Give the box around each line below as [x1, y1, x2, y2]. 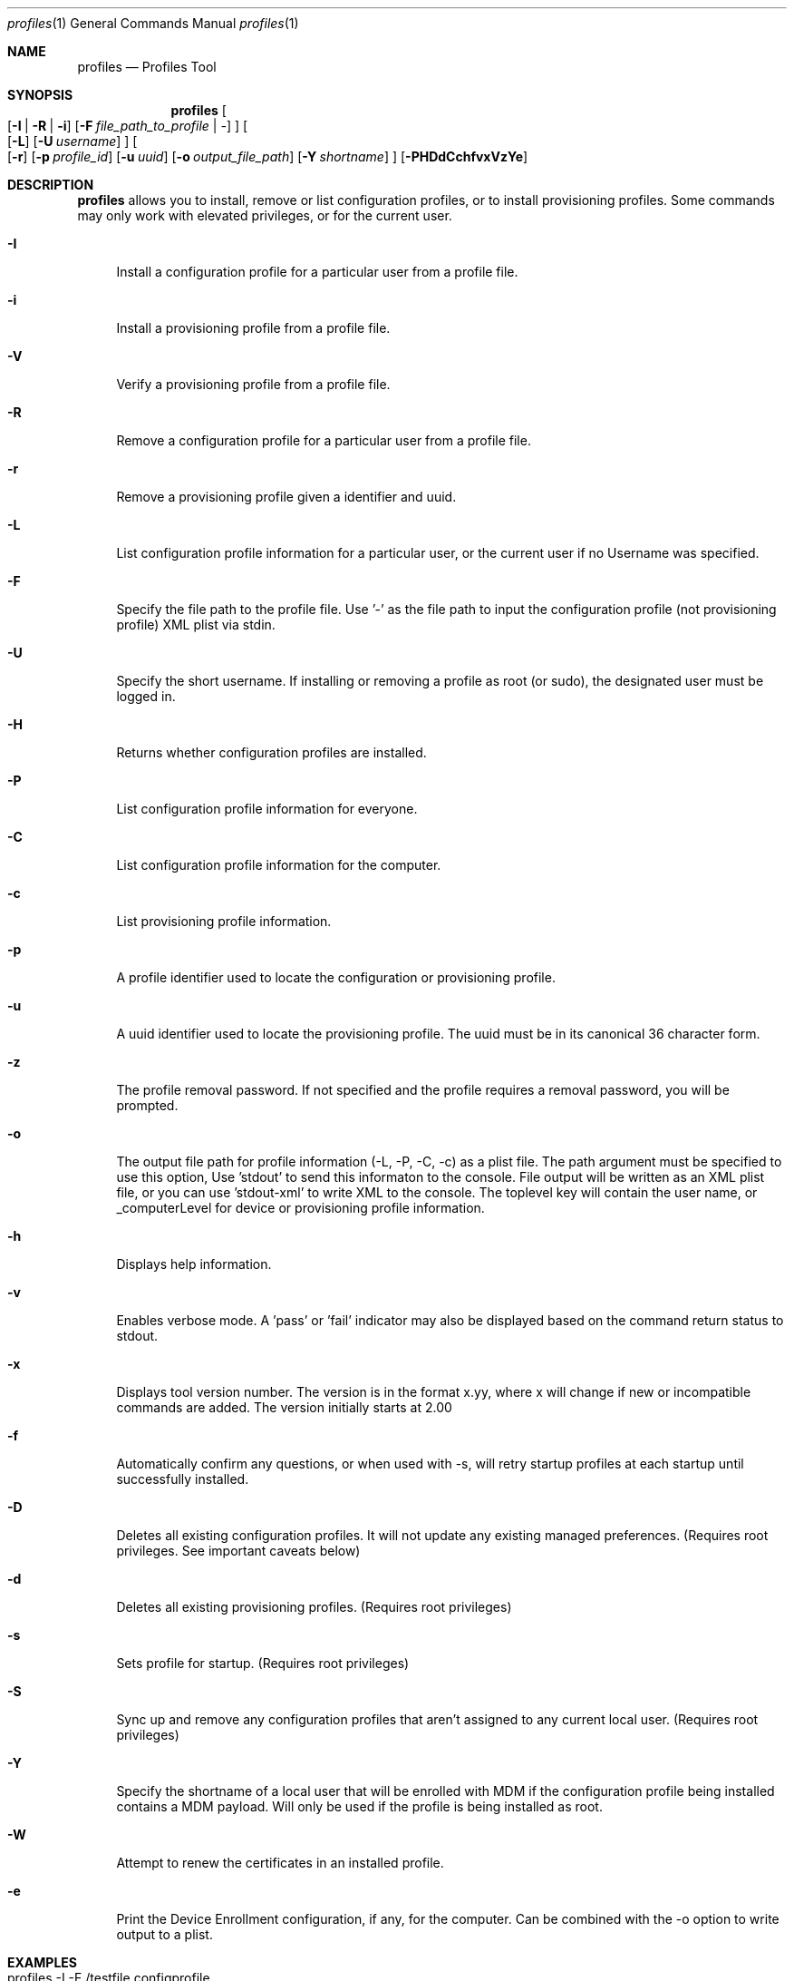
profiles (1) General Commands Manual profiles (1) [7, 15, 299, 31]
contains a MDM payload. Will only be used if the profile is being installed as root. [116, 1799, 603, 1814]
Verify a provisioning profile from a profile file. [116, 376, 391, 392]
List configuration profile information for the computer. [116, 857, 441, 873]
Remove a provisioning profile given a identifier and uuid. [116, 489, 457, 504]
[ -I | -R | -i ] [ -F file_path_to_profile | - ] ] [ [7, 118, 248, 133]
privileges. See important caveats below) [116, 1543, 361, 1558]
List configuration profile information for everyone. [116, 801, 418, 816]
